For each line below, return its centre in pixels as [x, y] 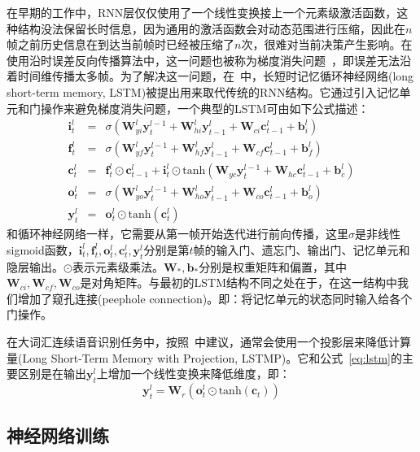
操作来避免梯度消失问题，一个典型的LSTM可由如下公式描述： [205, 108]
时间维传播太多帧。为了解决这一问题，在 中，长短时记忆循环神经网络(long [216, 76]
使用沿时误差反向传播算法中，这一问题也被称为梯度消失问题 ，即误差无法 [203, 60]
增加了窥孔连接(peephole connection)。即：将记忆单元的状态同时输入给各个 [215, 298]
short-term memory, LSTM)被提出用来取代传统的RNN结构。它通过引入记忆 [203, 91]
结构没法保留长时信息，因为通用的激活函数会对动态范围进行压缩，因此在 [211, 28]
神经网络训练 [58, 435]
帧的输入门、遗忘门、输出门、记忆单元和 [302, 249]
